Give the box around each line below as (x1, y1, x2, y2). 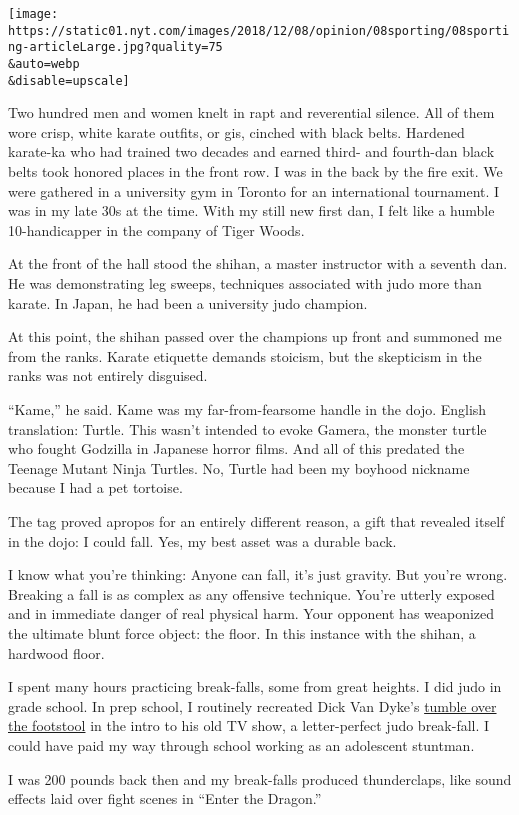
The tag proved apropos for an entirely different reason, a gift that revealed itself (8, 510, 505, 531)
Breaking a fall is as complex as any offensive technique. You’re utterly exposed (8, 583, 495, 604)
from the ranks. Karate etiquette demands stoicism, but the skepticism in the (8, 345, 482, 366)
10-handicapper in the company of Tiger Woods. (8, 219, 305, 240)
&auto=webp (8, 56, 80, 71)
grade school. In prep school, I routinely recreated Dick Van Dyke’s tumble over (8, 695, 497, 716)
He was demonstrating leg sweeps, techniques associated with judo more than (8, 273, 482, 294)
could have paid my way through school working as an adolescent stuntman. (8, 734, 475, 755)
